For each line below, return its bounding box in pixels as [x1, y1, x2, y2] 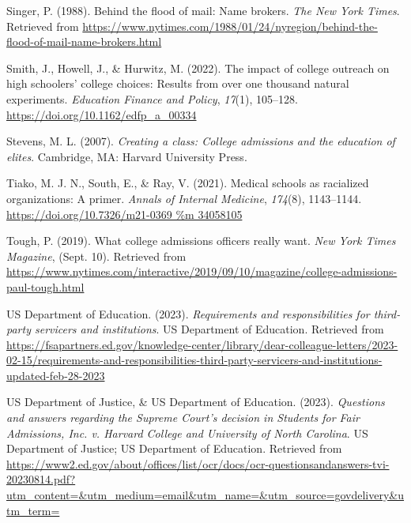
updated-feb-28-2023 [6, 367, 105, 383]
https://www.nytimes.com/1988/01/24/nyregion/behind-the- [82, 17, 378, 34]
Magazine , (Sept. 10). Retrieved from [6, 247, 187, 264]
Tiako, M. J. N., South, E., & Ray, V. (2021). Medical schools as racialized [6, 175, 369, 191]
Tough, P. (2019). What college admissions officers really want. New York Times [6, 232, 396, 249]
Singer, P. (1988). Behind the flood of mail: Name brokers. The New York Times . [6, 2, 400, 18]
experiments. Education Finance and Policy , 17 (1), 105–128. [6, 90, 298, 107]
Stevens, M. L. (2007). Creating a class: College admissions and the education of [6, 133, 395, 149]
